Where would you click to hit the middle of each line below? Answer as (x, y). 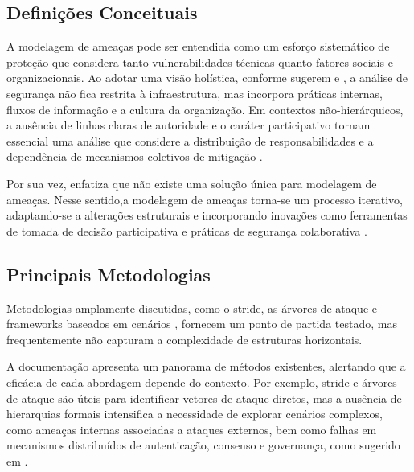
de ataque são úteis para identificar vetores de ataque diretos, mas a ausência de (204, 398)
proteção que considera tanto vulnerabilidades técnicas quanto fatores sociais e (200, 62)
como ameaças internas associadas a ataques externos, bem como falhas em (192, 429)
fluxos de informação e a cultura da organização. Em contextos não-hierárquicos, (205, 109)
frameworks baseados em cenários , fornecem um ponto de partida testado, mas (202, 324)
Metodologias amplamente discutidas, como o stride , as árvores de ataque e (192, 308)
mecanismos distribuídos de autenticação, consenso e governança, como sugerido (203, 445)
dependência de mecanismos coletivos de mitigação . (135, 156)
